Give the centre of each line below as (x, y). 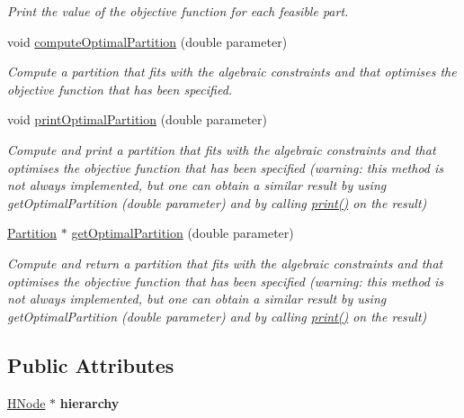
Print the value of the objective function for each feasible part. (178, 11)
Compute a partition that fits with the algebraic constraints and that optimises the (232, 72)
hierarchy (89, 402)
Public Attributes (91, 364)
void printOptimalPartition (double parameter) (137, 119)
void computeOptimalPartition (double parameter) (147, 41)
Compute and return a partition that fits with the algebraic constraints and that (225, 263)
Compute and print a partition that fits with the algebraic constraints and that (222, 149)
